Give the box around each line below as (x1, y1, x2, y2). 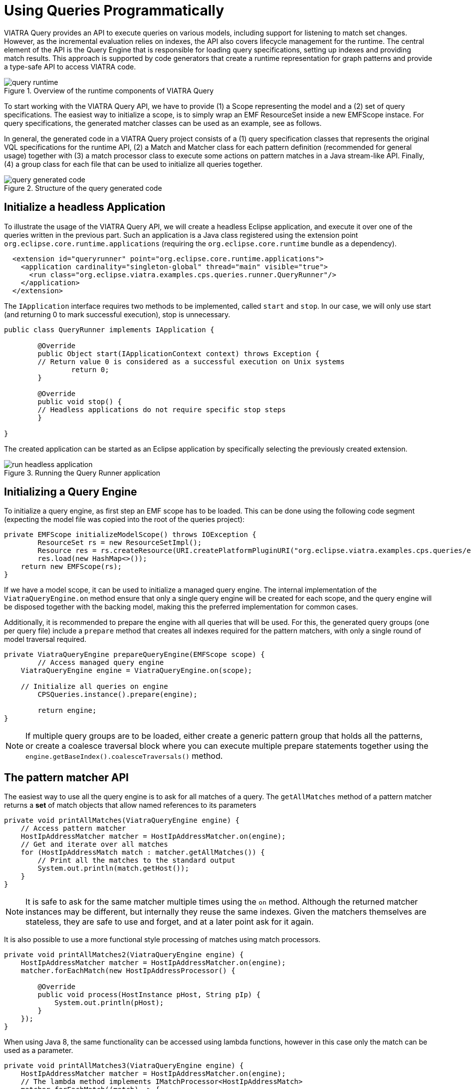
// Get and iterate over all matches (20, 840, 168, 849)
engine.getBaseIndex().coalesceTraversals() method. (25, 751, 223, 761)
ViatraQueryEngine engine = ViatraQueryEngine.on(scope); (20, 666, 252, 675)
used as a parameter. (4, 1046, 73, 1055)
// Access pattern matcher (20, 824, 126, 833)
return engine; (37, 706, 97, 715)
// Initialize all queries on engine (20, 682, 168, 691)
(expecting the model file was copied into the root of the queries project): (4, 515, 245, 524)
